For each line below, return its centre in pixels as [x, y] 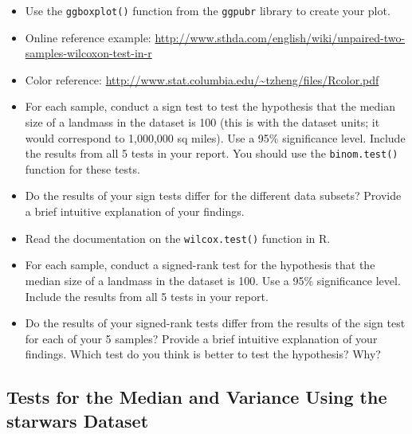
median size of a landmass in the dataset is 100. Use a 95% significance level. [213, 280]
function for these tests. [82, 168]
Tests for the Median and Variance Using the [197, 397]
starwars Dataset [78, 420]
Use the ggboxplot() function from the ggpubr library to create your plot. [208, 10]
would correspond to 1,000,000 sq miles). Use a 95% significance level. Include [215, 137]
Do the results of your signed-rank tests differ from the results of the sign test [215, 323]
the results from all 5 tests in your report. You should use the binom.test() [212, 153]
